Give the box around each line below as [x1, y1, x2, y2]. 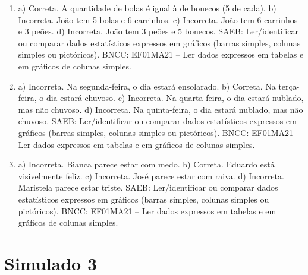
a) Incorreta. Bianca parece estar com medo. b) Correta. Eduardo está [18, 158, 275, 170]
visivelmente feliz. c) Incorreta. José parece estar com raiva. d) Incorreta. [18, 169, 284, 182]
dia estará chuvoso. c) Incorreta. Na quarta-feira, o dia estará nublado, [46, 91, 304, 104]
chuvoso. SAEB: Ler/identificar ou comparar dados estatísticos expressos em [18, 115, 297, 127]
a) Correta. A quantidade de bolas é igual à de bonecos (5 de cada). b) [18, 2, 276, 14]
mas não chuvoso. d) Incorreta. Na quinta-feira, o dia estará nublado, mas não [18, 103, 303, 115]
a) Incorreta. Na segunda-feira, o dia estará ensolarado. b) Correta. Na [18, 80, 276, 92]
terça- [278, 80, 300, 92]
